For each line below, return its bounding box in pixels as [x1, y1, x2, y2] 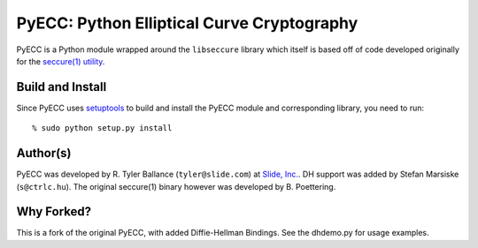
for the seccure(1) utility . [16, 56, 105, 66]
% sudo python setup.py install [32, 124, 173, 133]
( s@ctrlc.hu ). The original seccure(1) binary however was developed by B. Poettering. [16, 181, 336, 192]
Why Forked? [16, 204, 92, 220]
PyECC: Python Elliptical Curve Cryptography [16, 13, 358, 33]
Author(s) [16, 146, 72, 161]
